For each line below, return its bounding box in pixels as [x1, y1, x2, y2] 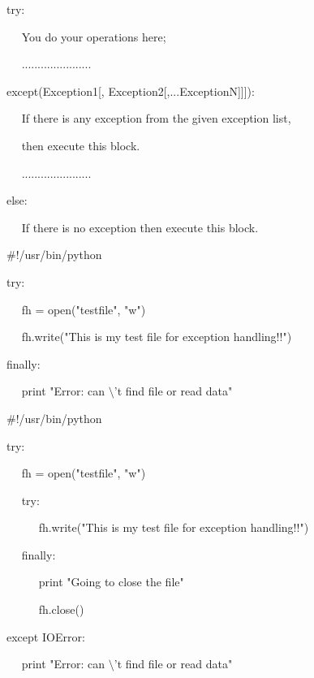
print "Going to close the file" [38, 573, 184, 590]
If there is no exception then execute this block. [21, 218, 259, 235]
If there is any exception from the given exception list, [21, 110, 291, 127]
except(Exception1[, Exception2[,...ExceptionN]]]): [6, 82, 255, 99]
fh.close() [38, 601, 84, 618]
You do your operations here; [21, 28, 166, 45]
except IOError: [6, 628, 85, 645]
